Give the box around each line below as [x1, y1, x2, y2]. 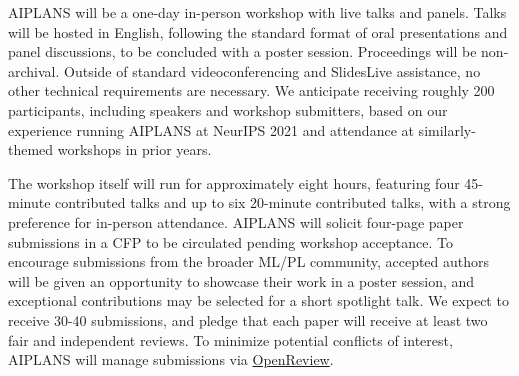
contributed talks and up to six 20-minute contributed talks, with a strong [55, 192, 511, 213]
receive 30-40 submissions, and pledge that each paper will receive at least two [8, 309, 488, 330]
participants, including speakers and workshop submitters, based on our [8, 99, 448, 120]
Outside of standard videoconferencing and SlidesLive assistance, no [64, 60, 481, 81]
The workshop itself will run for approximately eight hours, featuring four [8, 172, 460, 193]
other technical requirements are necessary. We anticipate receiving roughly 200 [8, 80, 495, 101]
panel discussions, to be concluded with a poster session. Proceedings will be [8, 41, 477, 62]
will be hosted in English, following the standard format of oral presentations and [8, 21, 508, 42]
